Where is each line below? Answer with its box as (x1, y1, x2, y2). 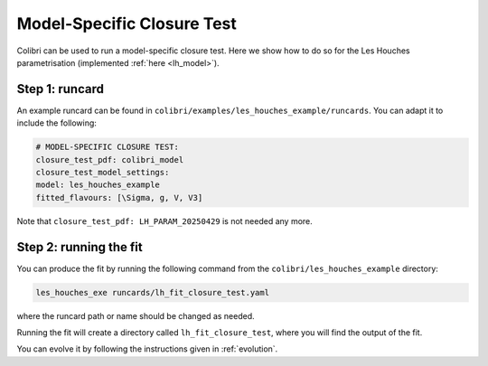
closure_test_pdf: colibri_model (35, 155, 184, 164)
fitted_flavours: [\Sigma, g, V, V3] (35, 192, 203, 202)
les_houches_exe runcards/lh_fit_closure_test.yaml (35, 287, 270, 297)
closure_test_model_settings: (35, 167, 170, 177)
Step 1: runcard (16, 81, 104, 97)
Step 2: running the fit (16, 239, 144, 255)
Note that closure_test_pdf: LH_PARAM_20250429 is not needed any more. (16, 215, 314, 226)
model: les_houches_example (35, 180, 160, 190)
